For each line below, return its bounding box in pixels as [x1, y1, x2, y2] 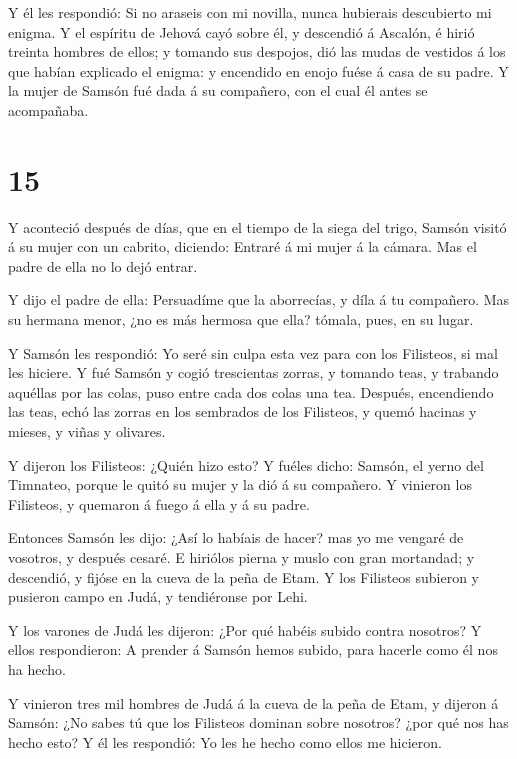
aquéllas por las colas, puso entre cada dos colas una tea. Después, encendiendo [8, 381, 494, 402]
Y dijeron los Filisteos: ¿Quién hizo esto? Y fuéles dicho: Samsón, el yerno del [8, 454, 484, 475]
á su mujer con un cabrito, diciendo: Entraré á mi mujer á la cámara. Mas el [8, 236, 477, 257]
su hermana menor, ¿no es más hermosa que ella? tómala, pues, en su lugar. [8, 309, 474, 330]
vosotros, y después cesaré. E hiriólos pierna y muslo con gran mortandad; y [8, 547, 475, 567]
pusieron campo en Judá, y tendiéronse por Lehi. [8, 586, 308, 607]
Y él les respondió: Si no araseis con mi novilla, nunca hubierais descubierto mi [8, 2, 492, 22]
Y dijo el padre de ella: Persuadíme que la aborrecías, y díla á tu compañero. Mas [8, 289, 510, 310]
